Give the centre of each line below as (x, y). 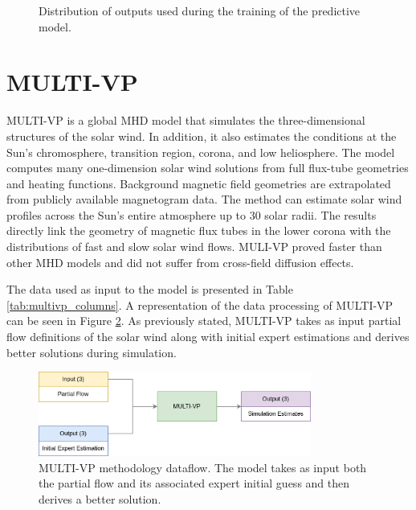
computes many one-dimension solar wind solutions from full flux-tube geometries (208, 168)
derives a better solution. (100, 499)
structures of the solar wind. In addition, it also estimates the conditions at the (202, 136)
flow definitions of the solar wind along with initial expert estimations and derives (208, 337)
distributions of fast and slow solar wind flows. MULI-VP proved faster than (194, 247)
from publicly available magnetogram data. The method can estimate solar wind (204, 199)
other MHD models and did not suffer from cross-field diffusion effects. (180, 262)
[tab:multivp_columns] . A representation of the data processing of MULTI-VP (200, 304)
